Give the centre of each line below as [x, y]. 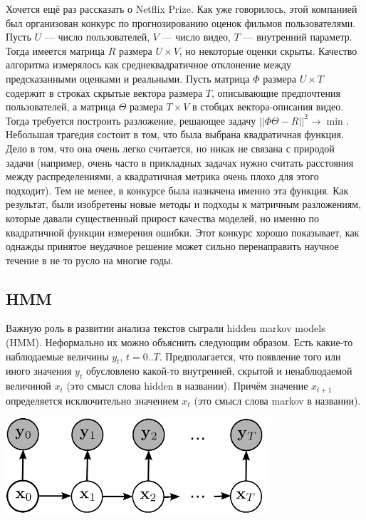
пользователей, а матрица [61, 106]
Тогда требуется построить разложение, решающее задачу [131, 120]
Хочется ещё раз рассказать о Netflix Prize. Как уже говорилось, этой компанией [182, 9]
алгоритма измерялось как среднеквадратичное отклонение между [149, 64]
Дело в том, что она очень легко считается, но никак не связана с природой [170, 148]
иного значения [39, 371]
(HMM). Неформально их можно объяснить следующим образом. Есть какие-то [179, 342]
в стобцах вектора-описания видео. [268, 106]
